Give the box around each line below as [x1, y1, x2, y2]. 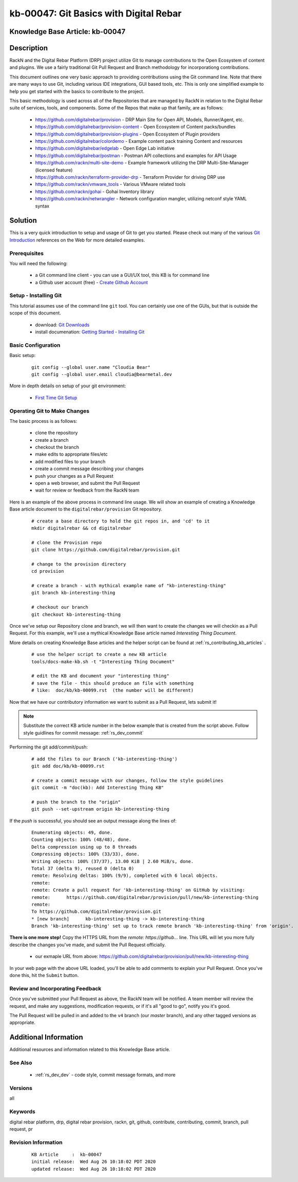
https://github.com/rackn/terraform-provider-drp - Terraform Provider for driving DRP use [35, 174, 226, 180]
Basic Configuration [9, 342, 61, 349]
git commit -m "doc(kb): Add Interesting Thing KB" [31, 785, 164, 791]
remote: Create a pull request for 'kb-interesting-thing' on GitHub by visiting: [31, 887, 245, 893]
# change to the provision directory [31, 561, 127, 567]
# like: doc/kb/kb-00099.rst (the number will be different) [31, 687, 194, 693]
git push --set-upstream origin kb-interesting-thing [31, 806, 169, 812]
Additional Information [9, 1033, 83, 1042]
